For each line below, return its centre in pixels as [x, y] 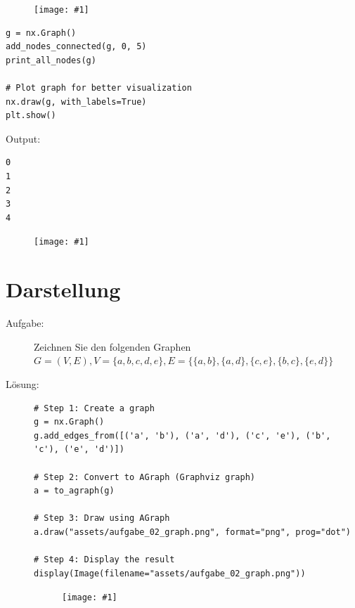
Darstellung [63, 289]
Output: [23, 138]
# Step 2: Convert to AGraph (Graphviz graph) [144, 477]
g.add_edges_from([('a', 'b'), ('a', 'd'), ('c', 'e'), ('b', [182, 435]
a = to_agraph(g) [74, 491]
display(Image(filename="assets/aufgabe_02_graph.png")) [170, 573]
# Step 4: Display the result [104, 560]
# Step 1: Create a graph [94, 408]
